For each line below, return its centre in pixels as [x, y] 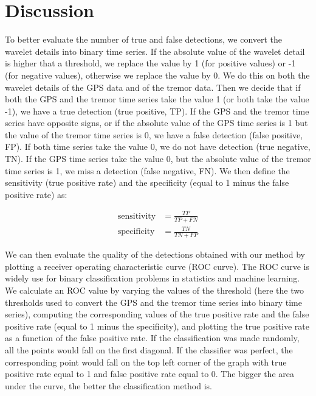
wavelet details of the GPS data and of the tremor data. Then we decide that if [153, 87]
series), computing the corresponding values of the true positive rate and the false [157, 314]
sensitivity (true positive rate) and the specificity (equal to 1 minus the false [147, 182]
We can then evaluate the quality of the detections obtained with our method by [155, 254]
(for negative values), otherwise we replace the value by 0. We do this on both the [157, 75]
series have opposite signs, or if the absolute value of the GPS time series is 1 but [156, 123]
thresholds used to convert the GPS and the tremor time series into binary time [153, 302]
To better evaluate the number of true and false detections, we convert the [144, 39]
